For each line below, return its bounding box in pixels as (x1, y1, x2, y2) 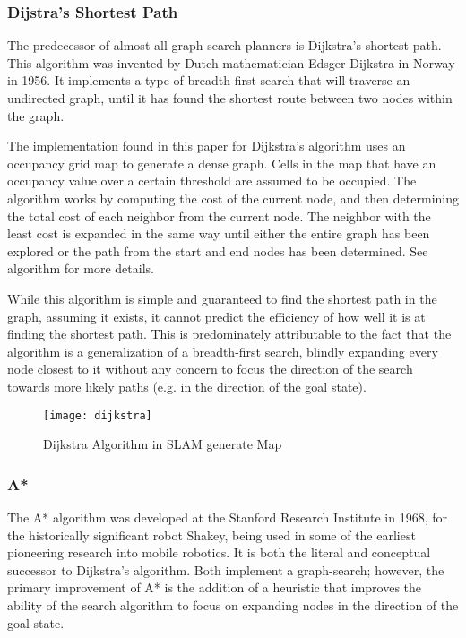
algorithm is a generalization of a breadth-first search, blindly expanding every (7, 341, 438, 360)
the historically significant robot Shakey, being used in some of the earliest (7, 525, 416, 544)
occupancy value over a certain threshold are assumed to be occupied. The (7, 171, 417, 190)
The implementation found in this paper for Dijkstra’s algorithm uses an (7, 136, 406, 155)
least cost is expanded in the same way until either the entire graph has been (7, 224, 430, 243)
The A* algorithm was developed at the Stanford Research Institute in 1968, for (7, 507, 447, 526)
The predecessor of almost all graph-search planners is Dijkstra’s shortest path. (7, 36, 442, 55)
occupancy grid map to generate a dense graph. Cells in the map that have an (7, 153, 436, 172)
